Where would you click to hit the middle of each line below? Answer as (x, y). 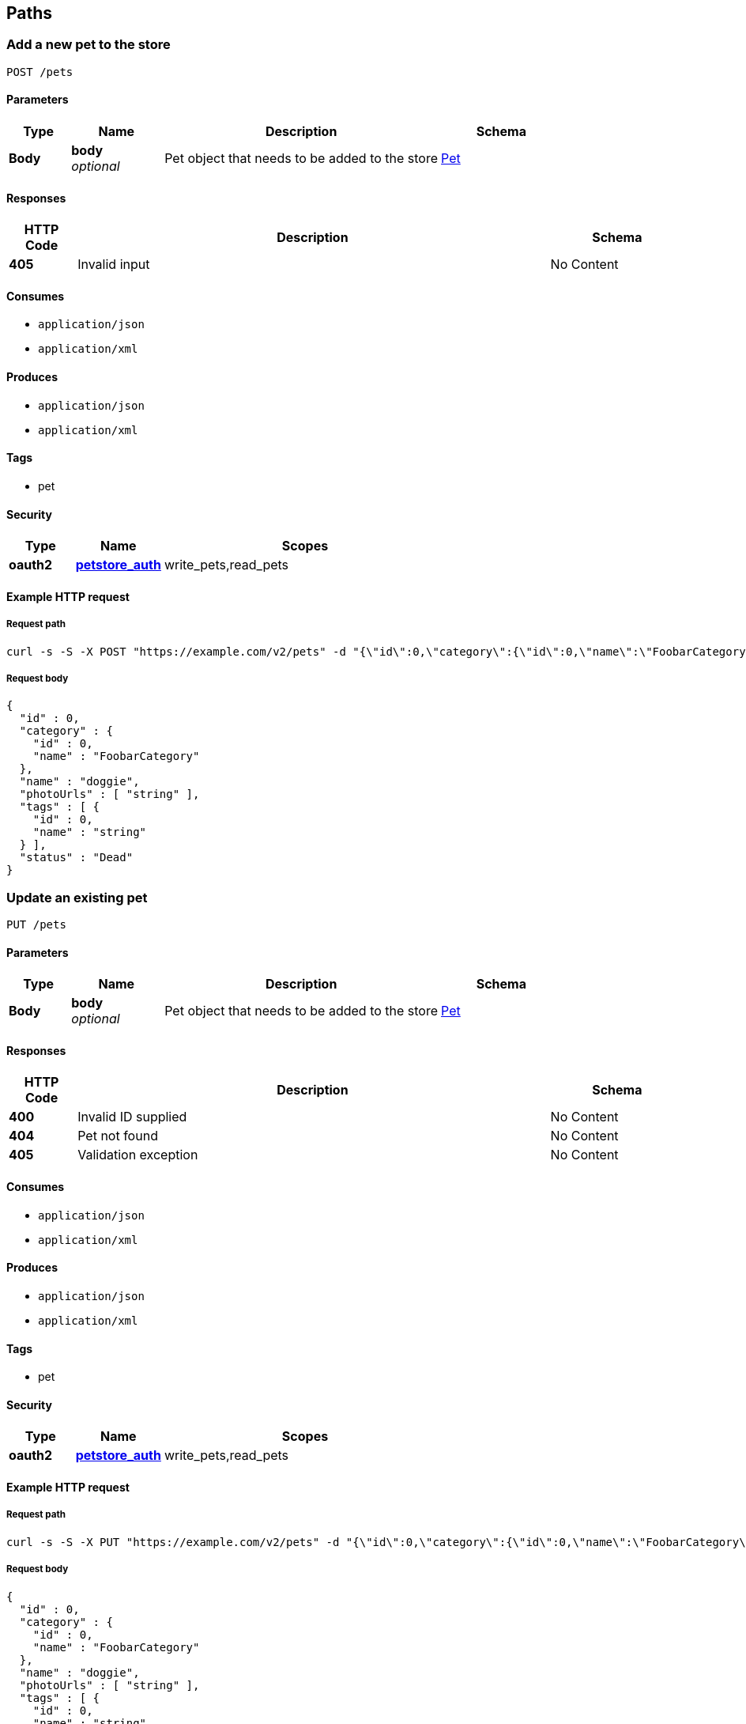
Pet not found (118, 1136)
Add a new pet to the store (89, 45)
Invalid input (114, 265)
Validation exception (138, 1155)
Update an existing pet (77, 897)
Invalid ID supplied (132, 1117)
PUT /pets (36, 925)
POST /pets (40, 72)
